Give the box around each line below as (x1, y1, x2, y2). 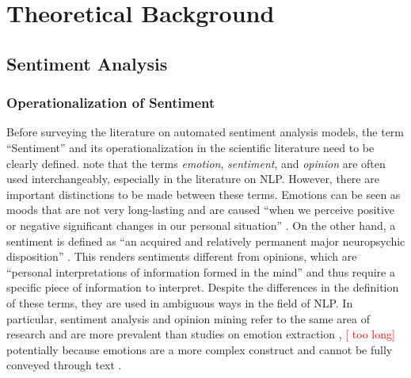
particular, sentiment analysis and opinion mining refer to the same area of (6, 310, 371, 326)
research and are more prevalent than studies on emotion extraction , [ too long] (6, 326, 395, 342)
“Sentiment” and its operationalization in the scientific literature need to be (6, 139, 375, 155)
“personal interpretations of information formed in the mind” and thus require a (6, 263, 395, 280)
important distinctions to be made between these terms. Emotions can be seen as (6, 185, 401, 202)
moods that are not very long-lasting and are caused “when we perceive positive (6, 201, 395, 218)
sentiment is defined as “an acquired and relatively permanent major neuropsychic (6, 232, 405, 249)
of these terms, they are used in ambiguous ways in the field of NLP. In (6, 294, 353, 311)
